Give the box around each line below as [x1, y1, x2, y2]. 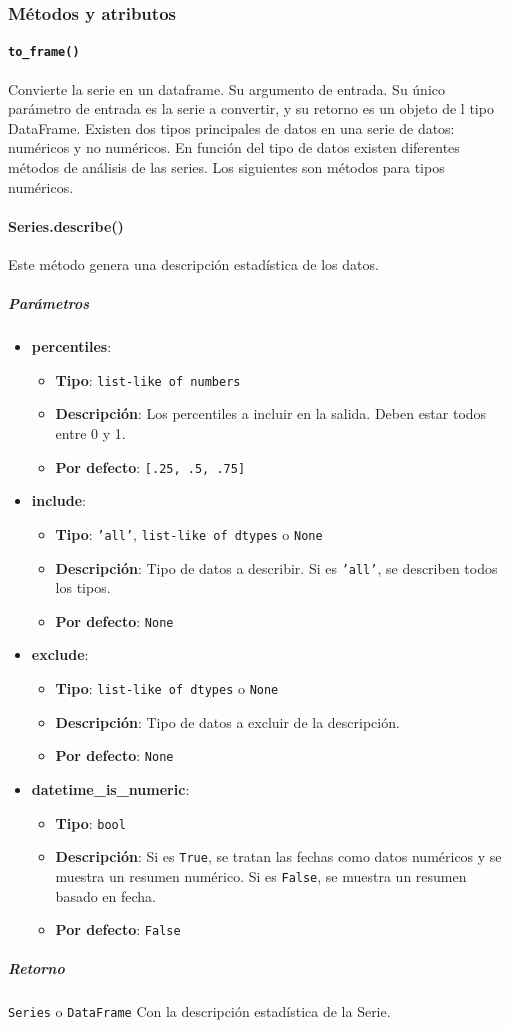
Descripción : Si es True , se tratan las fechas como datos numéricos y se [55, 846, 502, 867]
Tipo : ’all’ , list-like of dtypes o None [55, 523, 323, 544]
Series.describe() [8, 215, 124, 236]
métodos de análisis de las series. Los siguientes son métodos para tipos [8, 157, 445, 178]
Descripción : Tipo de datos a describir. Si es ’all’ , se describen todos [55, 557, 498, 578]
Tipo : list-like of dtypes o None [55, 678, 279, 699]
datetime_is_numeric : [31, 778, 190, 799]
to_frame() [8, 45, 80, 60]
